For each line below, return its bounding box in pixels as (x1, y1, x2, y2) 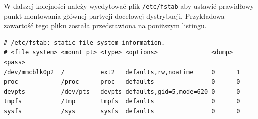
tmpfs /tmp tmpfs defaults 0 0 (4, 98, 240, 105)
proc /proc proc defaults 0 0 (4, 78, 240, 86)
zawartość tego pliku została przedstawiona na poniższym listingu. (4, 20, 207, 31)
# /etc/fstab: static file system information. (4, 39, 165, 46)
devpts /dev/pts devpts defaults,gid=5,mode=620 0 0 (4, 88, 240, 95)
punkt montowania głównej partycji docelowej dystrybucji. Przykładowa (4, 10, 225, 21)
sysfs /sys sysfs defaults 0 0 (4, 108, 240, 115)
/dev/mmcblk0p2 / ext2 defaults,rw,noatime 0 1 (4, 68, 240, 76)
